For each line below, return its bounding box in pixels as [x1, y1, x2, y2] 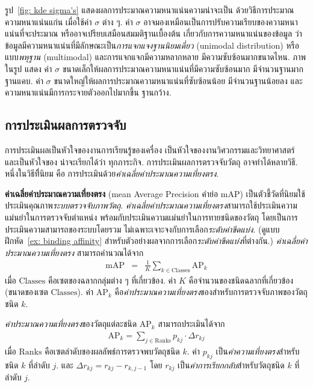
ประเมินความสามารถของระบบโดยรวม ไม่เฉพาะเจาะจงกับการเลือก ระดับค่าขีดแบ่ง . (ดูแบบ [5, 222, 280, 235]
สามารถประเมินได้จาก [158, 317, 225, 330]
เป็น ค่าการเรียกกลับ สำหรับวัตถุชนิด [178, 358, 285, 371]
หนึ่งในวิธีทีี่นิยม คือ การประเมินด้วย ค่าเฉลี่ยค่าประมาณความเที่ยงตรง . [5, 167, 219, 180]
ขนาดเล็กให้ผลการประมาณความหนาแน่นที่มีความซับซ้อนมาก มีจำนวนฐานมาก [62, 62, 303, 75]
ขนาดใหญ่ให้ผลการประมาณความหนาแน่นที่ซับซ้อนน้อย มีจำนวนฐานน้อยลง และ [54, 74, 303, 87]
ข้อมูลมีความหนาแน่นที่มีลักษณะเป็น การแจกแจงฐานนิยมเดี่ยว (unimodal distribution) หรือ [5, 38, 299, 51]
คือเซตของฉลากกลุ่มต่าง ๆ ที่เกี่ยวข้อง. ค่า [48, 273, 176, 286]
